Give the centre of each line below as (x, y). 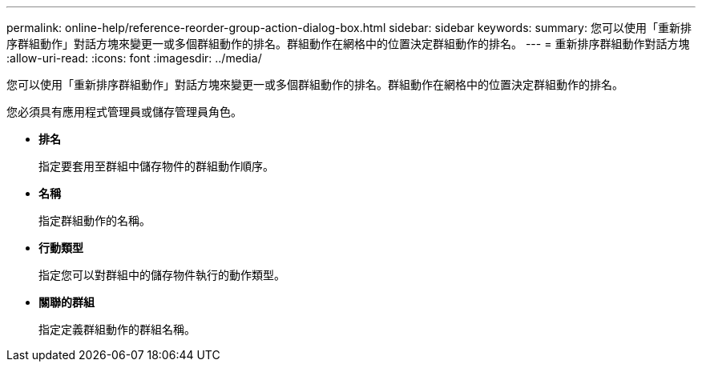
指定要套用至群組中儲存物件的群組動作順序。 (156, 166)
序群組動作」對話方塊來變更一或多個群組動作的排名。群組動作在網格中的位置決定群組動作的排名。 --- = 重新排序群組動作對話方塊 (348, 44)
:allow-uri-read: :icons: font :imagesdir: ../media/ (134, 58)
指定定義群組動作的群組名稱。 (117, 329)
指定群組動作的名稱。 (95, 220)
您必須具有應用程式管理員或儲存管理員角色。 (124, 112)
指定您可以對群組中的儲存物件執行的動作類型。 (162, 275)
